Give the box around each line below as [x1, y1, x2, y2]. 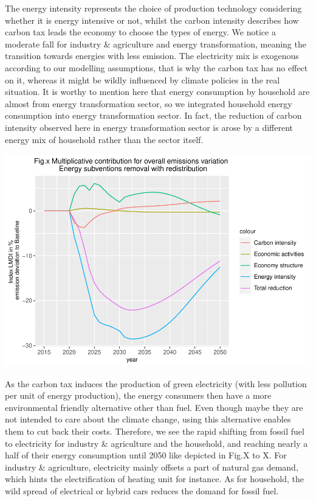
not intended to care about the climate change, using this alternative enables [5, 413, 291, 426]
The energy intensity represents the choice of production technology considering [5, 2, 302, 14]
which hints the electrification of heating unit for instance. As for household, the [5, 472, 304, 485]
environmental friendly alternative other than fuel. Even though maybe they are [5, 401, 303, 413]
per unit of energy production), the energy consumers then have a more [5, 389, 272, 402]
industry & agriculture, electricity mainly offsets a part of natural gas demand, [5, 460, 298, 473]
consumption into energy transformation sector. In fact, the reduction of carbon [5, 109, 302, 122]
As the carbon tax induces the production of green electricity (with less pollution [5, 377, 307, 390]
